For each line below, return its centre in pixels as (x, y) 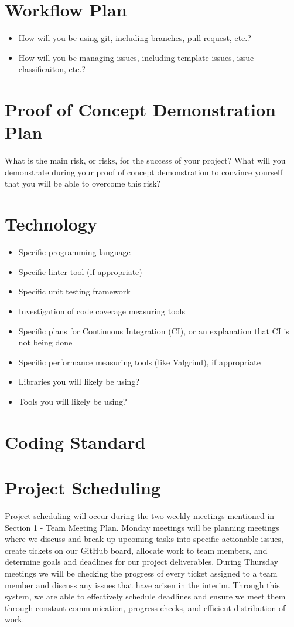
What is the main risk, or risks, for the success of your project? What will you (145, 160)
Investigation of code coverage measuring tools (102, 311)
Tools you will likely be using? (73, 401)
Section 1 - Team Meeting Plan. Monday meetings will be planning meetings (142, 527)
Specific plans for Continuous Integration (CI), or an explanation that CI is (154, 331)
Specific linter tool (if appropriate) (80, 271)
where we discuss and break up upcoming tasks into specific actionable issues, (144, 539)
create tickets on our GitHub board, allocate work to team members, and (136, 550)
